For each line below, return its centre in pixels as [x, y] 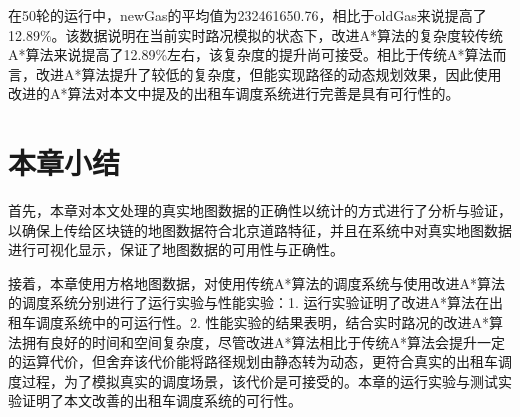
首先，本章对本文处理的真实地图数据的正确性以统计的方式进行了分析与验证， [260, 210]
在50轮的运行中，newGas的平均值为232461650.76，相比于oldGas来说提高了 [247, 15]
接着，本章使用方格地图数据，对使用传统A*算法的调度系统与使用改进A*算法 [256, 282]
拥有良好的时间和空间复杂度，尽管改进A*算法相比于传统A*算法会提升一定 [263, 341]
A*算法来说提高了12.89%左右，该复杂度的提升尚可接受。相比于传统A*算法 [250, 54]
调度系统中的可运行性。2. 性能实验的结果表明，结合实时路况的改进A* [262, 322]
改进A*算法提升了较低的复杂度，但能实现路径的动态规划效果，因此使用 [268, 73]
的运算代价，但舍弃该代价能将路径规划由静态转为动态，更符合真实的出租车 [253, 361]
